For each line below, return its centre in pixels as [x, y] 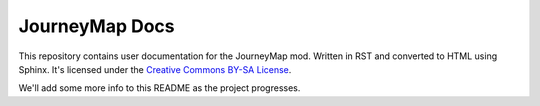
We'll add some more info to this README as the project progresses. [159, 88]
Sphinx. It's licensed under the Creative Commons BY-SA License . [155, 69]
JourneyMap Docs [96, 26]
